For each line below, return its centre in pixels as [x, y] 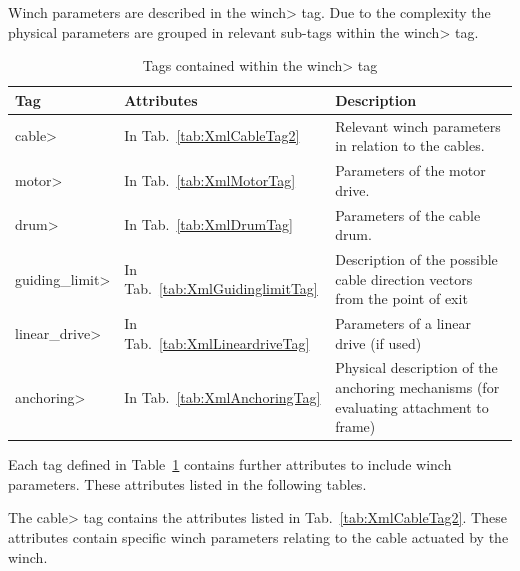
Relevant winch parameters [418, 125]
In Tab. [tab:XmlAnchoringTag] [222, 396]
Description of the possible [416, 258]
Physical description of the [416, 367]
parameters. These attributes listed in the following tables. [187, 483]
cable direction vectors [404, 278]
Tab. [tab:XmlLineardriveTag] [217, 342]
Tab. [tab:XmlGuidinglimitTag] [221, 288]
